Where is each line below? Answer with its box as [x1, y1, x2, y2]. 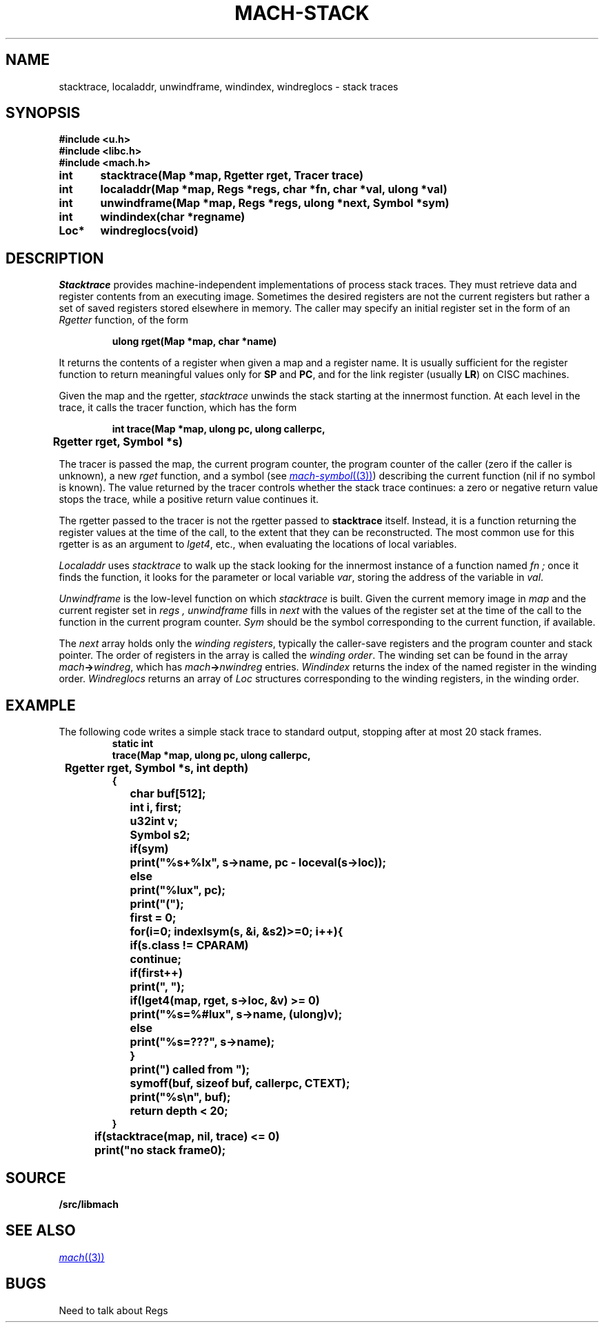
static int [112, 737, 154, 750]
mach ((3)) [59, 1251, 105, 1263]
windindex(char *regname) [100, 210, 245, 224]
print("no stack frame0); [94, 1143, 226, 1158]
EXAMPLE [6, 696, 76, 714]
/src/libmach [59, 1198, 119, 1210]
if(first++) [130, 966, 183, 980]
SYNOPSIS [6, 104, 81, 122]
